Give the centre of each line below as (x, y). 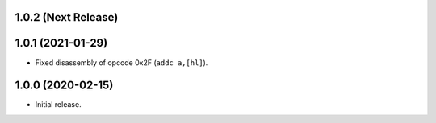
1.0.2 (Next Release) (67, 17)
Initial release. (58, 105)
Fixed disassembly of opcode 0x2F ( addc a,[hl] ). (122, 62)
